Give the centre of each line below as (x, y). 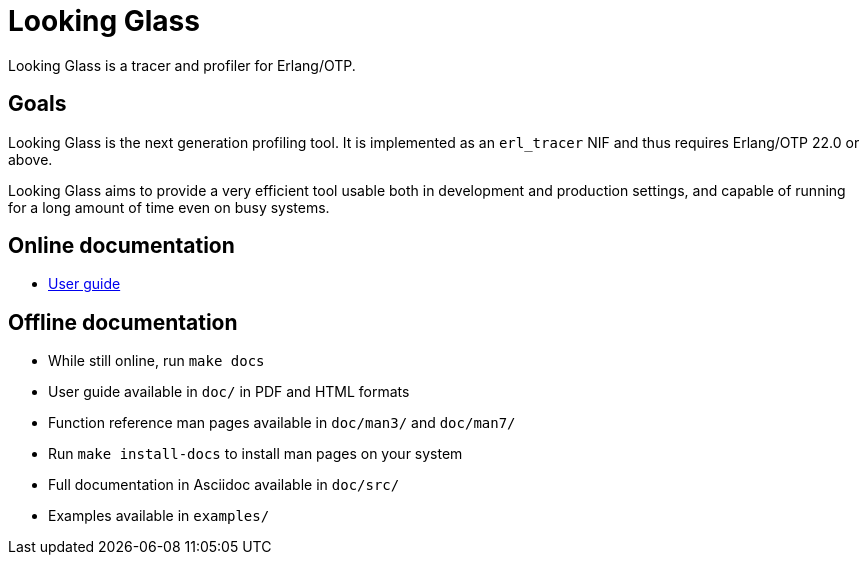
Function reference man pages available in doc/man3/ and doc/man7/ (282, 423)
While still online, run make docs (156, 361)
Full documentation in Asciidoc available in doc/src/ (224, 485)
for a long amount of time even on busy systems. (169, 207)
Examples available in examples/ (159, 516)
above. (30, 159)
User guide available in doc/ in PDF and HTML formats (229, 392)
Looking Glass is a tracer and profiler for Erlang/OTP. (182, 65)
